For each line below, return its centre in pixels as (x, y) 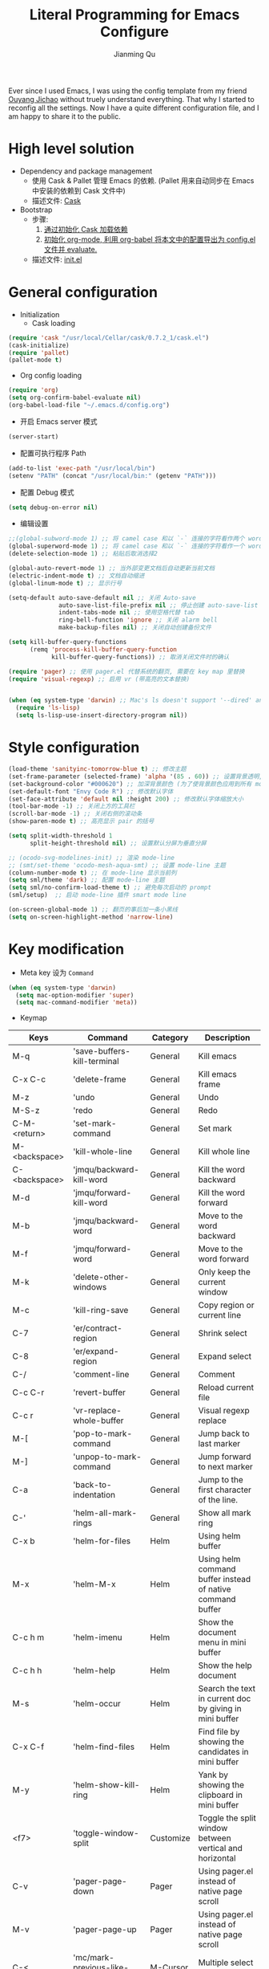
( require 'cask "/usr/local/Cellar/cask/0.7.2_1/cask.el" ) (109, 338)
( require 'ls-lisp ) (48, 708)
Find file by (219, 1732)
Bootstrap (36, 210)
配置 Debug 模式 (47, 492)
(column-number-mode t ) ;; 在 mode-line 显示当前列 (93, 873)
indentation (94, 1495)
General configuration (83, 293)
